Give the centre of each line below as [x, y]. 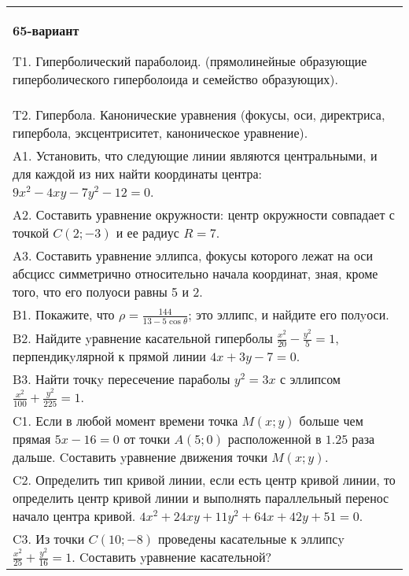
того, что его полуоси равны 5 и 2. [108, 292]
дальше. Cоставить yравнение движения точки [140, 456]
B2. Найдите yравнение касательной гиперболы [143, 338]
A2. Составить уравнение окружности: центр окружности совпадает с [204, 214]
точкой [31, 233]
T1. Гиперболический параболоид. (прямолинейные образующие [190, 61]
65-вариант [46, 30]
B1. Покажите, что [64, 314]
